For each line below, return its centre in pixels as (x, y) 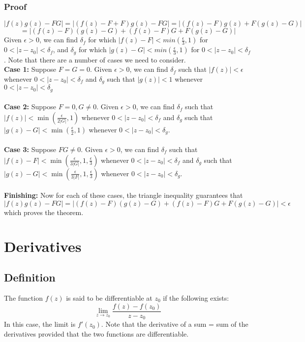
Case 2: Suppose (30, 107)
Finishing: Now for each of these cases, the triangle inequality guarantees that (123, 195)
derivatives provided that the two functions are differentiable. (96, 333)
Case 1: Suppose (30, 69)
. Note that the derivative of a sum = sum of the (175, 324)
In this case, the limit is (40, 324)
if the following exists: (196, 297)
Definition (30, 277)
